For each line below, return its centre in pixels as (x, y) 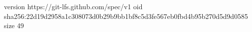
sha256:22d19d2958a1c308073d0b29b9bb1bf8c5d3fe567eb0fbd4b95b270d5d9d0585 (126, 16)
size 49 (14, 25)
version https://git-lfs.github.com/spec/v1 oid (73, 6)
